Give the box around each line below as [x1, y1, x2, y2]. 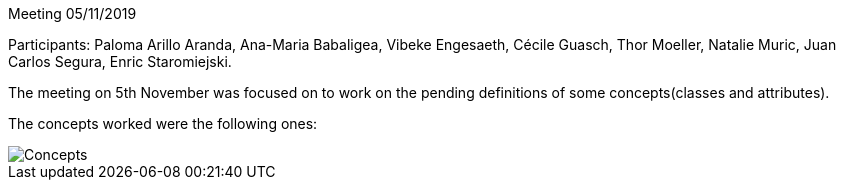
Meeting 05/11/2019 [8, 5, 137, 22]
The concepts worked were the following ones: [8, 115, 318, 132]
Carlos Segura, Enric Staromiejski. [8, 53, 232, 70]
